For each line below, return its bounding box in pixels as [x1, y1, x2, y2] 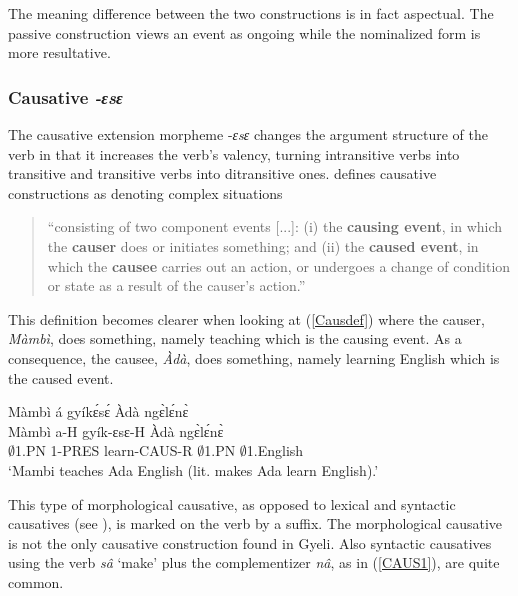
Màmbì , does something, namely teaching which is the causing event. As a [8, 328, 462, 349]
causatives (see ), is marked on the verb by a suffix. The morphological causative [8, 513, 503, 534]
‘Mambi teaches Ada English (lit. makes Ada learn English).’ [8, 459, 379, 480]
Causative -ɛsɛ [8, 84, 123, 109]
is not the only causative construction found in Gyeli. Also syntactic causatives [8, 532, 492, 553]
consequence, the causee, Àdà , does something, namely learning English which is [8, 347, 500, 368]
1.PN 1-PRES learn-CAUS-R [15, 440, 193, 461]
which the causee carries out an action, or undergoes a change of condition [47, 255, 511, 276]
